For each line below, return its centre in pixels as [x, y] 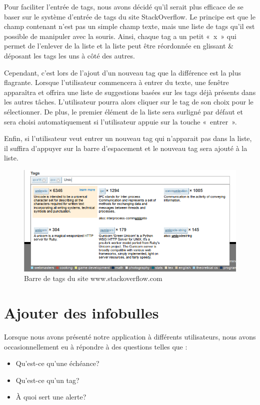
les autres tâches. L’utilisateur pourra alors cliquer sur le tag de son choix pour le [129, 102]
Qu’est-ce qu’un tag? [47, 380]
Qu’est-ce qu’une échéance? [57, 363]
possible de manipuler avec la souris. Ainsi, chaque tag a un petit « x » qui [120, 36]
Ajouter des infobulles [81, 313]
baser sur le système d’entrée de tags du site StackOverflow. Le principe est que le [130, 16]
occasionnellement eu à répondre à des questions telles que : [96, 346]
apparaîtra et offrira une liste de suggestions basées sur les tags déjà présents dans [130, 92]
